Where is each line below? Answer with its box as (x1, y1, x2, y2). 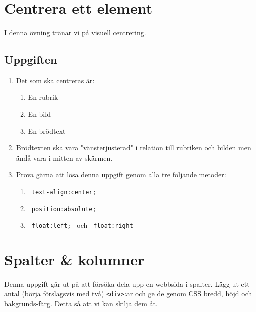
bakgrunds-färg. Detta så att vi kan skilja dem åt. (4, 298, 158, 309)
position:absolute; (31, 205, 96, 213)
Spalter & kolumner (4, 249, 145, 270)
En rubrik (28, 92, 58, 102)
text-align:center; (31, 188, 96, 196)
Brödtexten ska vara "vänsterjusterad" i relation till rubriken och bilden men (16, 142, 251, 153)
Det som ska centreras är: (16, 75, 95, 85)
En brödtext (28, 125, 66, 136)
